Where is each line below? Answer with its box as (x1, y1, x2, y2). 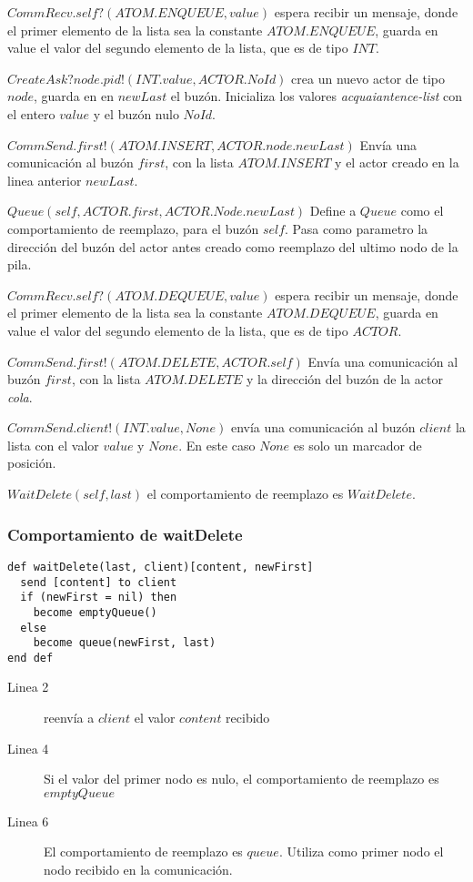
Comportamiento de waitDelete (7, 522, 243, 545)
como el (400, 201, 444, 220)
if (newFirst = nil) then (20, 591, 177, 604)
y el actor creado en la (335, 153, 459, 172)
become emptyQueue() (33, 605, 157, 619)
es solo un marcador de (293, 435, 422, 454)
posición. (7, 453, 56, 472)
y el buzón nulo (93, 104, 179, 123)
